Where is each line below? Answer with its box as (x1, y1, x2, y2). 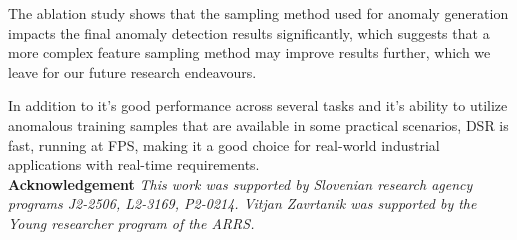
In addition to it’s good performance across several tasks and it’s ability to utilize (8, 95, 508, 116)
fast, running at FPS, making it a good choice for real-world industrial (8, 134, 440, 155)
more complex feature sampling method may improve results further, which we (8, 42, 491, 63)
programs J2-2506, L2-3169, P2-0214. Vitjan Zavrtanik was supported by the (8, 193, 477, 214)
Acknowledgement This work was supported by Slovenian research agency (8, 173, 473, 194)
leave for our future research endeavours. (8, 61, 257, 82)
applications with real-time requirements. (8, 154, 260, 175)
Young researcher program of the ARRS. (8, 212, 255, 233)
